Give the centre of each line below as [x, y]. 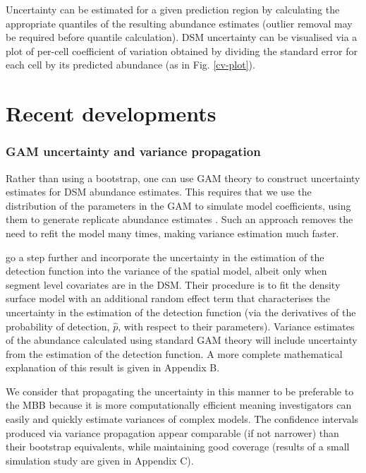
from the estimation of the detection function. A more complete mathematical [174, 353]
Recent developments [111, 113]
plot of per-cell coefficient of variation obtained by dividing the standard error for [182, 50]
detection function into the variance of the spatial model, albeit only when [166, 271]
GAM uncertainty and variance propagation [133, 151]
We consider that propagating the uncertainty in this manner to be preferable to [180, 391]
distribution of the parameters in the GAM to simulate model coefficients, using [178, 205]
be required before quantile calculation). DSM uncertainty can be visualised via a [182, 37]
